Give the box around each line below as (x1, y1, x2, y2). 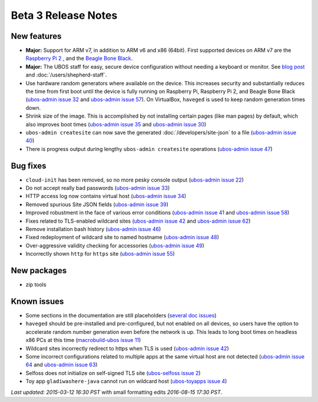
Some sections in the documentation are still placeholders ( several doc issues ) (25, 311, 217, 319)
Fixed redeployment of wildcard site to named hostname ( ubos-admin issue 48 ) (25, 234, 219, 241)
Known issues (11, 296, 64, 306)
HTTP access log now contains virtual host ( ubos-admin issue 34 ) (25, 193, 187, 200)
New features (11, 31, 62, 41)
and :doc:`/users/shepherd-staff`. (25, 71, 107, 79)
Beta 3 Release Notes (11, 9, 118, 22)
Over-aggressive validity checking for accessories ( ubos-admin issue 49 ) (25, 242, 204, 249)
